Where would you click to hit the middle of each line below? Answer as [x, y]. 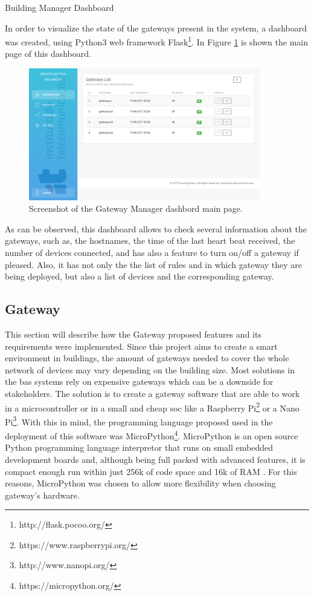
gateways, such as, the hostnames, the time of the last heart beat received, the [150, 241]
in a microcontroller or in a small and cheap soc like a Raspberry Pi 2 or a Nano [152, 407]
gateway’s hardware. [42, 495]
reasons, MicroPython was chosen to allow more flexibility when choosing [140, 483]
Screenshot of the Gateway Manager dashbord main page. [136, 208]
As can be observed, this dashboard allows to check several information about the [156, 228]
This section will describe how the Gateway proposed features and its [133, 334]
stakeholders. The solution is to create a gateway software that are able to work [152, 393]
